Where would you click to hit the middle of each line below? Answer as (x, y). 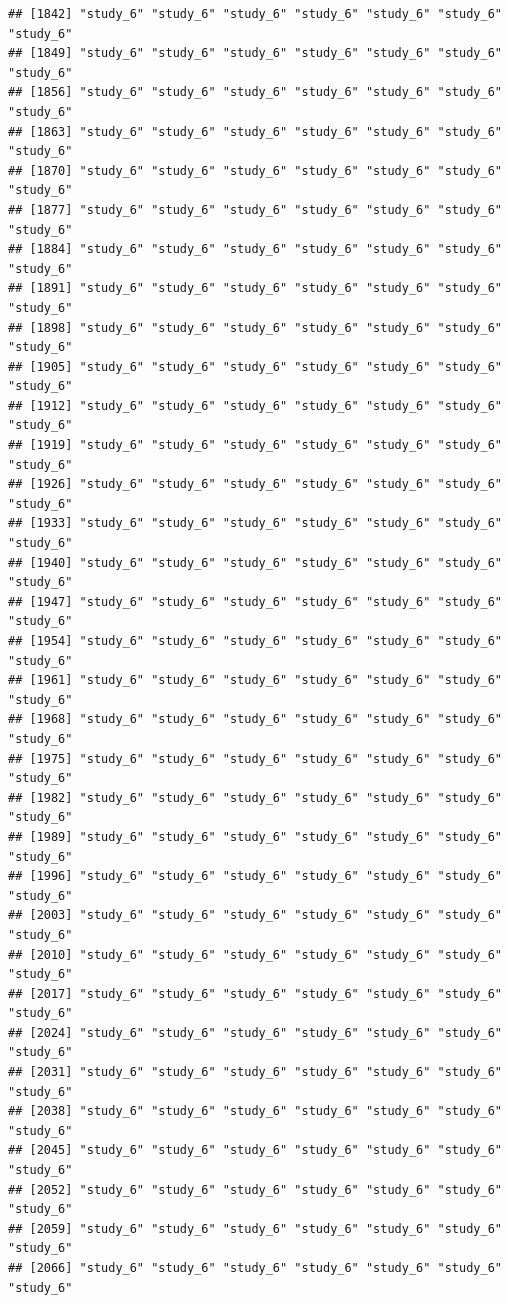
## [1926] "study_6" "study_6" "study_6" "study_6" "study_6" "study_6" (255, 484)
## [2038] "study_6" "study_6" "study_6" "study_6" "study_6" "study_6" (255, 1111)
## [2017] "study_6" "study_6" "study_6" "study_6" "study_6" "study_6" (255, 993)
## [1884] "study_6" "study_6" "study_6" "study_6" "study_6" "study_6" (255, 249)
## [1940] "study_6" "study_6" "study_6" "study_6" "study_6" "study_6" (255, 562)
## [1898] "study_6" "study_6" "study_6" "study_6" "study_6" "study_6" (255, 327)
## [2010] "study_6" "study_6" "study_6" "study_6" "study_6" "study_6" (255, 954)
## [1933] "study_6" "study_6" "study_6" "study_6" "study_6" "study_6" (255, 523)
